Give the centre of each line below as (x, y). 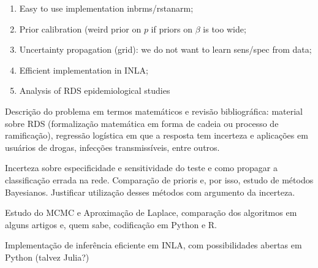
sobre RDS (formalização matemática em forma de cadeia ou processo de (142, 123)
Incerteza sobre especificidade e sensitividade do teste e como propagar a (141, 168)
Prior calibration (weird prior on (80, 29)
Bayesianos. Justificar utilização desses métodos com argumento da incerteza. (150, 192)
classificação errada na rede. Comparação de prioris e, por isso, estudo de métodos (159, 179)
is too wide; (225, 29)
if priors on (172, 29)
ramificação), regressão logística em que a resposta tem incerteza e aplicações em (157, 135)
